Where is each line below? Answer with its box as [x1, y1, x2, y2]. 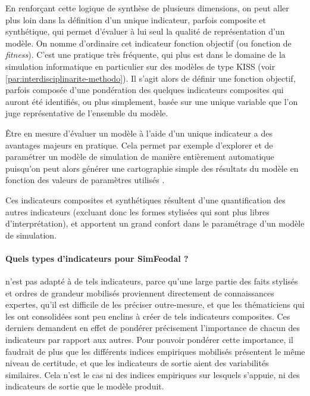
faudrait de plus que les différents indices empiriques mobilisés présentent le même [5, 345, 305, 357]
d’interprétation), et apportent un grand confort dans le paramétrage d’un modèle [5, 217, 305, 230]
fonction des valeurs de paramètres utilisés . [5, 174, 165, 186]
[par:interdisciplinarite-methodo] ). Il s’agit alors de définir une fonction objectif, [5, 72, 296, 84]
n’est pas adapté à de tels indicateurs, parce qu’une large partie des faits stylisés [5, 275, 298, 287]
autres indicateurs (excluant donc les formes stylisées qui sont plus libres [5, 205, 270, 218]
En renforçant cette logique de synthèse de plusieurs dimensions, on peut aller [5, 2, 289, 14]
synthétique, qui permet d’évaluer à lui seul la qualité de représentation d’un [5, 25, 285, 38]
